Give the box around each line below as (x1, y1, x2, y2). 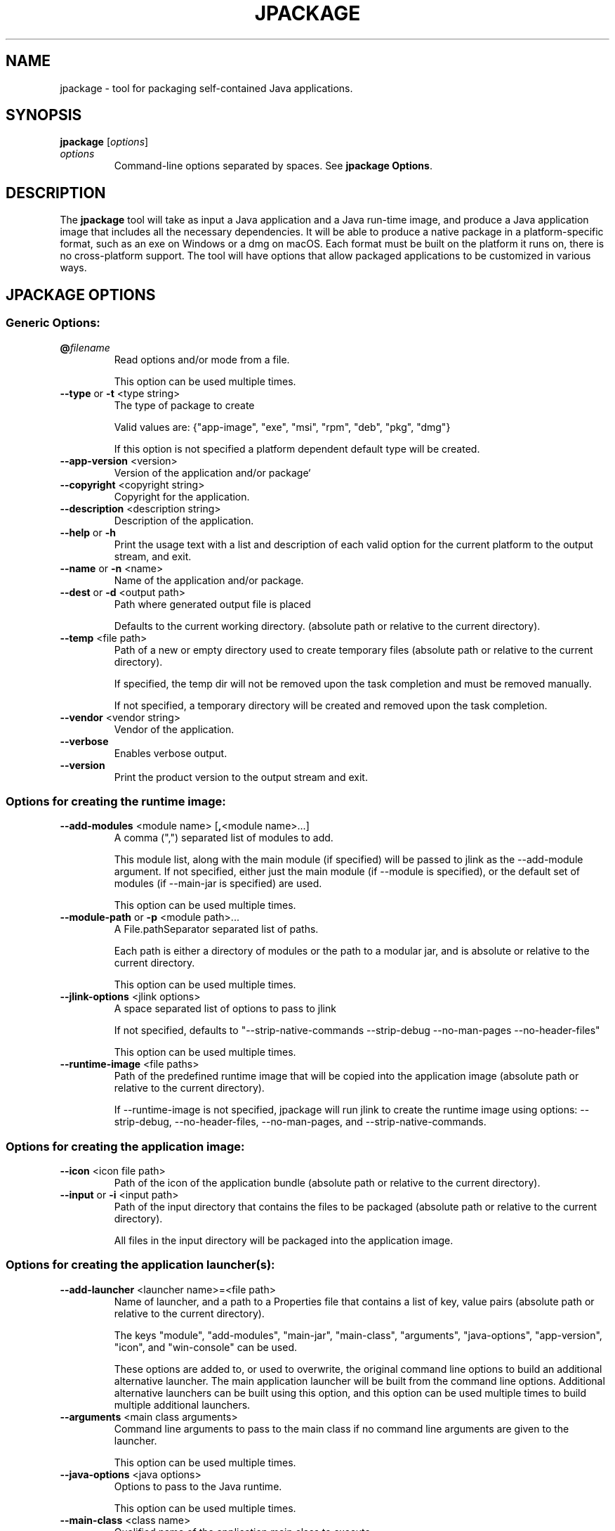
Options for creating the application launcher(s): (6, 1258, 275, 1272)
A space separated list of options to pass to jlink (114, 1002, 336, 1015)
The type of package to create (114, 399, 255, 411)
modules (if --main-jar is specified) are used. (114, 877, 322, 890)
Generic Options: (6, 316, 100, 330)
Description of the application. (114, 514, 254, 527)
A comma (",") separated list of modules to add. (114, 832, 333, 844)
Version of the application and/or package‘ (114, 466, 311, 479)
